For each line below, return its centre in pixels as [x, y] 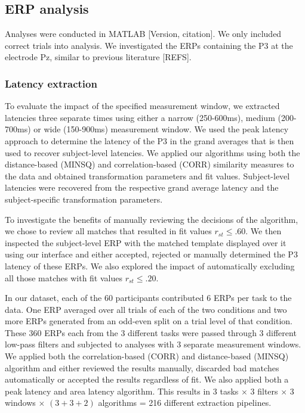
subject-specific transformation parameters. [84, 199]
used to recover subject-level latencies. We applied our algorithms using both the [152, 152]
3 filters [264, 391]
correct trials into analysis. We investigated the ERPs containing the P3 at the [149, 45]
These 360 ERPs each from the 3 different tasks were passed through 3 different [151, 332]
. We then [264, 231]
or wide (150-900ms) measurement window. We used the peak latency [161, 129]
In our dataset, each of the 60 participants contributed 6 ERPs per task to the [148, 298]
